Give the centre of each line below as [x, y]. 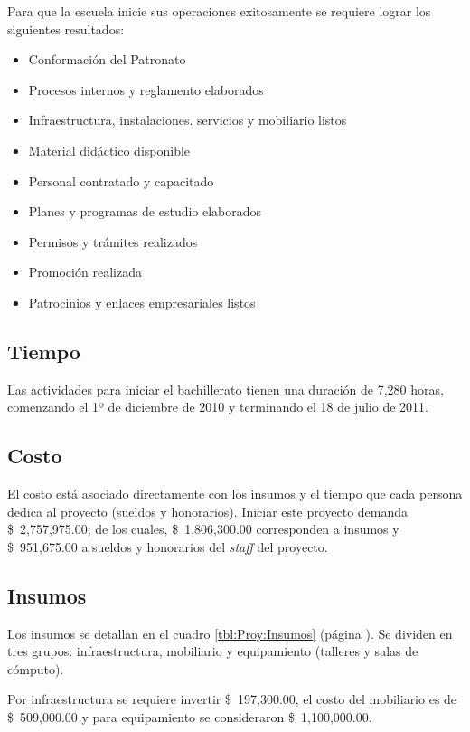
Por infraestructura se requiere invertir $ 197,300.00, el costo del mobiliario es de [232, 699]
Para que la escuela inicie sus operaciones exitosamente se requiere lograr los [219, 11]
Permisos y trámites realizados [113, 241]
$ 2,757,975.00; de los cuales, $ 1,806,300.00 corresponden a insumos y [203, 529]
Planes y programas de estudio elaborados [145, 211]
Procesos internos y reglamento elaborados [146, 89]
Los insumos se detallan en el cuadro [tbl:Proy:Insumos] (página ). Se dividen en [230, 633]
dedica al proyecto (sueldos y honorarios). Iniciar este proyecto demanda [208, 511]
